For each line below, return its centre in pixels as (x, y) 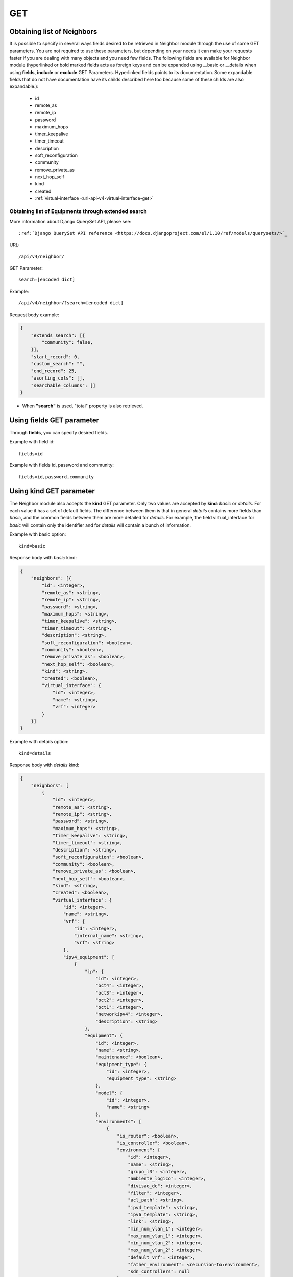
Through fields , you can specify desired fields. (59, 432)
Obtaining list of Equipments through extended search (78, 211)
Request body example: (34, 315)
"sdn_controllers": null (159, 1272)
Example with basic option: (38, 534)
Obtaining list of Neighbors (53, 31)
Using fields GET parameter (54, 420)
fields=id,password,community (56, 477)
